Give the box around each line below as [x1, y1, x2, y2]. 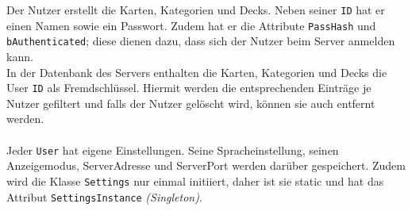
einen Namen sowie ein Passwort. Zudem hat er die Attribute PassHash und [6, 17, 376, 33]
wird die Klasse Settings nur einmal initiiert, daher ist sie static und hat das [6, 172, 384, 189]
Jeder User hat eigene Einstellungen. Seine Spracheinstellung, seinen [6, 141, 339, 158]
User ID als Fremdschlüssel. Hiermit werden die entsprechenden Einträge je [6, 79, 372, 96]
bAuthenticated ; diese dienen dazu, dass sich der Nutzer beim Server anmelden [6, 33, 395, 49]
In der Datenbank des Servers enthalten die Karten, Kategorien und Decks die [6, 63, 387, 80]
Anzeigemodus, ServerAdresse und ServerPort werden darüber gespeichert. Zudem [6, 157, 406, 174]
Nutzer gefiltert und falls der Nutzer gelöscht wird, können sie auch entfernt [6, 94, 375, 111]
